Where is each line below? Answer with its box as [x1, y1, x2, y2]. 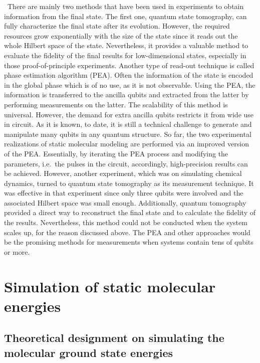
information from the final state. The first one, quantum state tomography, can [4, 11, 247, 21]
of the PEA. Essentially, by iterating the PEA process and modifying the [4, 148, 228, 158]
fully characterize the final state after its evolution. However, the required [4, 21, 230, 31]
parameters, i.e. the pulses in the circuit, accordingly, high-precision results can [4, 158, 248, 168]
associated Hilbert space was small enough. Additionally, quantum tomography [4, 197, 246, 208]
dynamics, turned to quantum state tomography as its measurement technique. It [4, 177, 254, 188]
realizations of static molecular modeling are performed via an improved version [4, 138, 249, 149]
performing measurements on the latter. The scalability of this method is [4, 99, 228, 109]
